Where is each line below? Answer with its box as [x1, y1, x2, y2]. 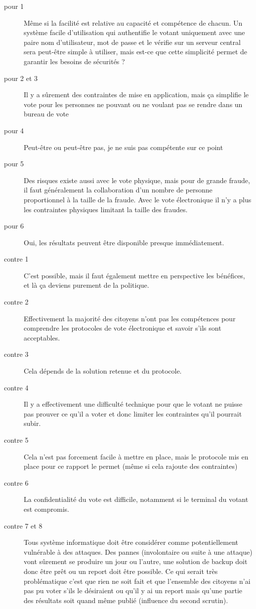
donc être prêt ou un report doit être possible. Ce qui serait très [24, 566, 218, 576]
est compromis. [24, 503, 69, 514]
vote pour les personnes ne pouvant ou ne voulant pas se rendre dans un [24, 99, 243, 109]
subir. [24, 418, 41, 428]
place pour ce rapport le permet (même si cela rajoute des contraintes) [24, 461, 238, 471]
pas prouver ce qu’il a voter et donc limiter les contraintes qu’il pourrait [24, 408, 242, 419]
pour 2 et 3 [4, 73, 38, 83]
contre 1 [4, 254, 29, 264]
